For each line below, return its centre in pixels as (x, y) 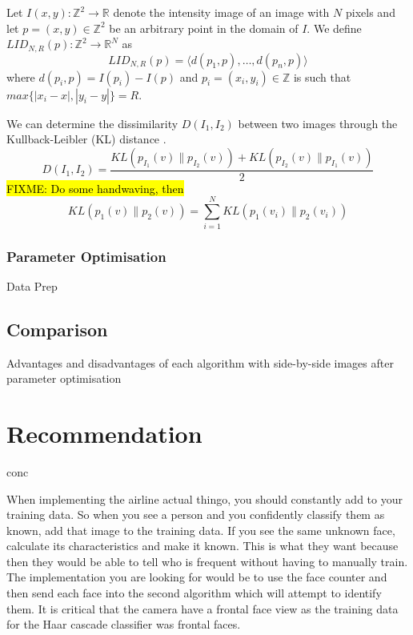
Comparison (57, 329)
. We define (334, 28)
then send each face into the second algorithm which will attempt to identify (194, 593)
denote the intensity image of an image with (221, 12)
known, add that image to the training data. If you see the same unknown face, (201, 530)
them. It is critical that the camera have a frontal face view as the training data (202, 608)
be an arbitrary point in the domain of (204, 28)
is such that (322, 76)
